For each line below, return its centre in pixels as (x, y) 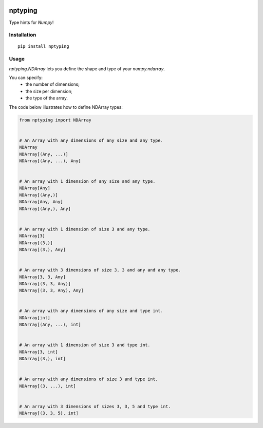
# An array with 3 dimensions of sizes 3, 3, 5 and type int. (95, 406)
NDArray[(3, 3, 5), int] (49, 413)
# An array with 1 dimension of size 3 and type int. (85, 345)
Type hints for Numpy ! (31, 22)
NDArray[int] (35, 318)
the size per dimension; (49, 91)
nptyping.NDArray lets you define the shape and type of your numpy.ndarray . (87, 69)
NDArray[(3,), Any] (42, 249)
